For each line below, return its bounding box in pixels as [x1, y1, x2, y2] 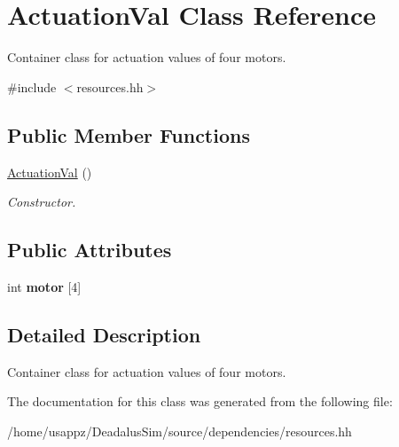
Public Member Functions [7, 121, 250, 148]
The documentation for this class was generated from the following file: [7, 392, 393, 411]
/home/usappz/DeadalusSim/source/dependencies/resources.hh [7, 421, 352, 440]
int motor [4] [7, 277, 82, 295]
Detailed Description [7, 320, 201, 348]
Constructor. [7, 192, 76, 211]
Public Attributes [7, 236, 172, 263]
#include [7, 77, 57, 96]
